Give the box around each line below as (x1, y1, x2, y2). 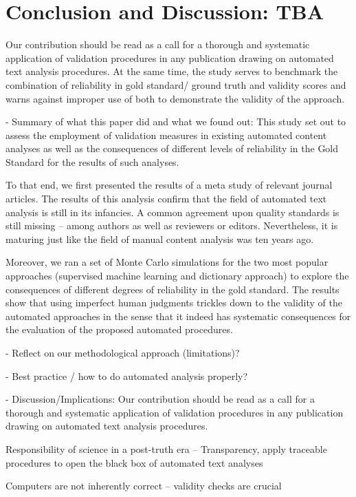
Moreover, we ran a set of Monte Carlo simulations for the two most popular (5, 255, 329, 269)
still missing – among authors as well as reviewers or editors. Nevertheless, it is (5, 218, 338, 233)
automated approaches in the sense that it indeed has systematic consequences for (5, 308, 351, 323)
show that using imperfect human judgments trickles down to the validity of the (5, 295, 342, 310)
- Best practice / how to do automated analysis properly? (5, 368, 248, 383)
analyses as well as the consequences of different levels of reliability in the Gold (5, 141, 339, 156)
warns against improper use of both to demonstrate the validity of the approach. (5, 91, 345, 105)
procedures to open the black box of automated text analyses (5, 455, 263, 469)
